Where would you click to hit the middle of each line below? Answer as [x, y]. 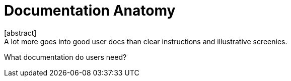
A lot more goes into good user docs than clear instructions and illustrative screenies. [146, 41]
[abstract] [20, 33]
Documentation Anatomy [90, 11]
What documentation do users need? [65, 57]
